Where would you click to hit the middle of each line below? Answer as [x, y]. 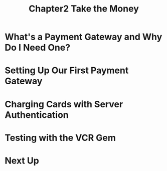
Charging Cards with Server [64, 104]
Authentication [37, 115]
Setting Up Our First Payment [67, 70]
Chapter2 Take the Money [84, 9]
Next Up [22, 160]
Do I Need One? [38, 48]
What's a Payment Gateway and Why [83, 37]
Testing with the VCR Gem [60, 138]
